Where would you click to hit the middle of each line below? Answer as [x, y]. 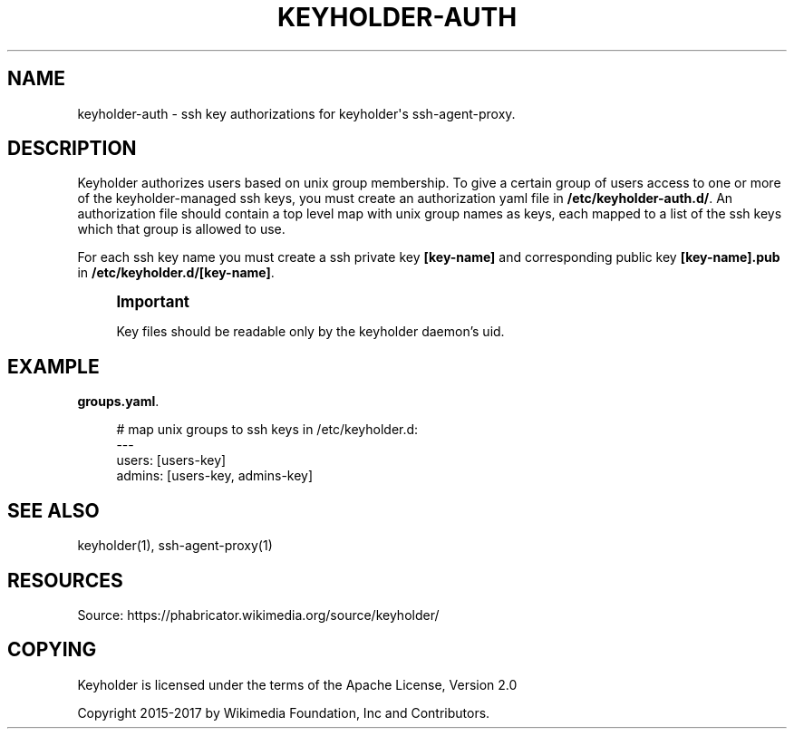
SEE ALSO [53, 510]
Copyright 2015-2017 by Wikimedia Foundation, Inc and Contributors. [284, 712]
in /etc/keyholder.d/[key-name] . [176, 273]
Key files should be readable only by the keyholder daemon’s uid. [310, 332]
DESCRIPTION [72, 149]
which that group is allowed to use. [181, 229]
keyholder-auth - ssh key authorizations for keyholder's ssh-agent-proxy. [296, 113]
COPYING [52, 650]
